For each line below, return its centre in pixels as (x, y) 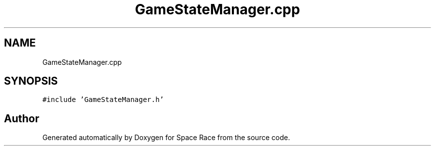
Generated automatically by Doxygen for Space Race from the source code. (166, 138)
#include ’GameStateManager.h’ (103, 100)
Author (22, 118)
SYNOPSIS (31, 81)
